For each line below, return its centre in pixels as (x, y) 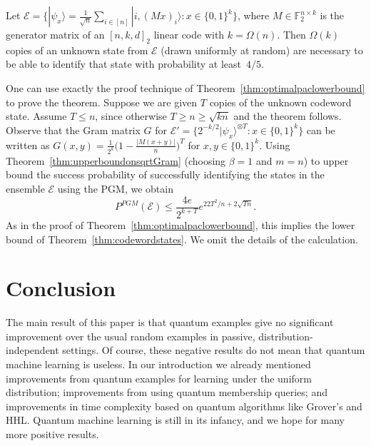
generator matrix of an (55, 34)
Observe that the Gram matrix (73, 130)
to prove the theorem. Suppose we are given (102, 102)
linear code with (189, 34)
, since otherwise (131, 116)
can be (321, 130)
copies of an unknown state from (77, 50)
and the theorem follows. (288, 116)
